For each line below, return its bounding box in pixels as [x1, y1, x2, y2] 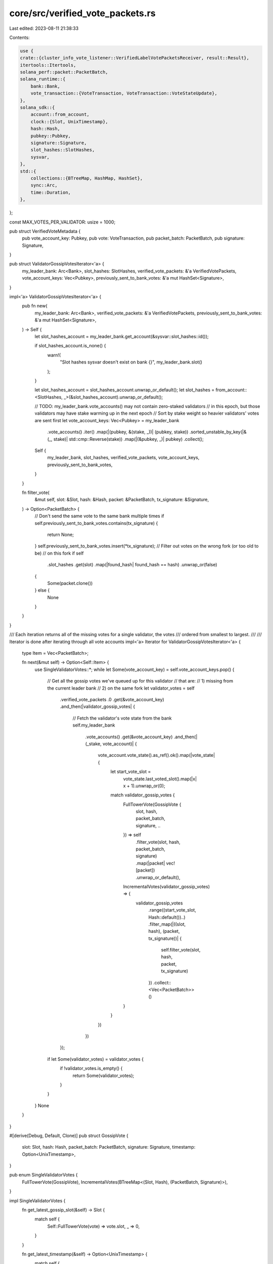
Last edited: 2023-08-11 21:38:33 [9, 25, 79, 31]
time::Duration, [30, 190, 71, 195]
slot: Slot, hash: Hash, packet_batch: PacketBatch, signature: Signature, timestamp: [22, 1144, 196, 1150]
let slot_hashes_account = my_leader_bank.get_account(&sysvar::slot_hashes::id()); [34, 333, 209, 339]
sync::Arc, [30, 183, 58, 188]
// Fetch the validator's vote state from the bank [72, 715, 172, 721]
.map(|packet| [135, 860, 165, 866]
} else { [34, 587, 50, 594]
